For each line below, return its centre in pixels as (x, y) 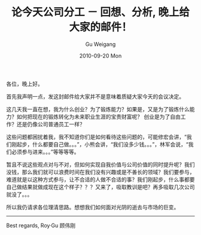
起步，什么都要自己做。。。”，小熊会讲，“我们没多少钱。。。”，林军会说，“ (102, 144)
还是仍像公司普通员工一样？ (51, 124)
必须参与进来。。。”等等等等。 (45, 152)
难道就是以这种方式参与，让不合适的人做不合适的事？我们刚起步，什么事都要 (100, 179)
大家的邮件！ (100, 27)
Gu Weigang (100, 44)
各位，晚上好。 (25, 84)
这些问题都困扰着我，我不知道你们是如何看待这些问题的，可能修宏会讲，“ (97, 137)
